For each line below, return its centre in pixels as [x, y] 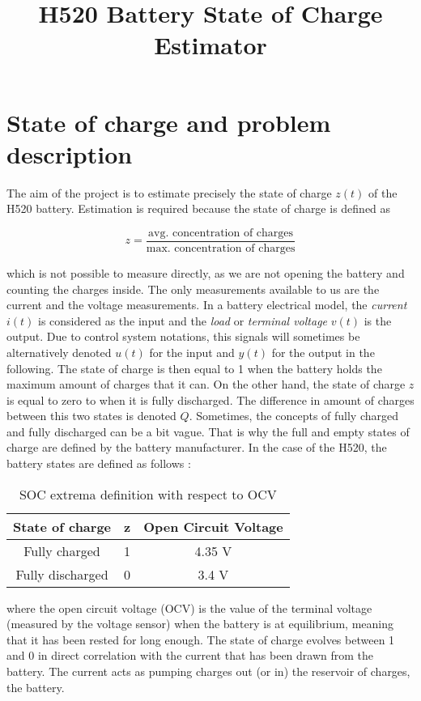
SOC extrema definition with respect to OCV [148, 494]
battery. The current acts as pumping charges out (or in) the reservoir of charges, [208, 671]
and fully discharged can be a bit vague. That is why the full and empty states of [208, 431]
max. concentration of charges [221, 248]
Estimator [210, 45]
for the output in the [323, 352]
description [70, 153]
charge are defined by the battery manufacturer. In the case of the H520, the [197, 447]
